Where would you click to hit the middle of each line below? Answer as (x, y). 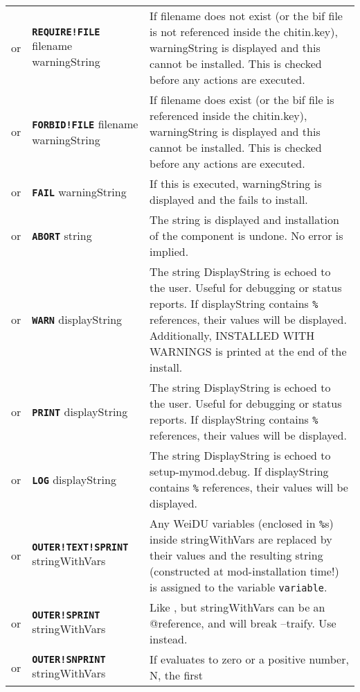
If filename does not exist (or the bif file (246, 16)
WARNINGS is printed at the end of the (248, 351)
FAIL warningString (79, 191)
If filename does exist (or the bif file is (242, 100)
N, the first (177, 675)
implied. (169, 251)
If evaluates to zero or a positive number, (249, 659)
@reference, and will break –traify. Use (243, 623)
